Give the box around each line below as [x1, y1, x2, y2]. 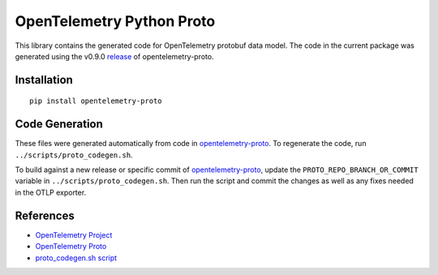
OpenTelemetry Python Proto [15, 12, 216, 30]
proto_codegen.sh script [35, 252, 118, 263]
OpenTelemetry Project [35, 230, 113, 239]
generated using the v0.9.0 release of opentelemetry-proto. [15, 51, 214, 61]
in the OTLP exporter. [15, 187, 87, 197]
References [15, 208, 75, 222]
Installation [15, 73, 73, 87]
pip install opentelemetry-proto [29, 97, 162, 105]
